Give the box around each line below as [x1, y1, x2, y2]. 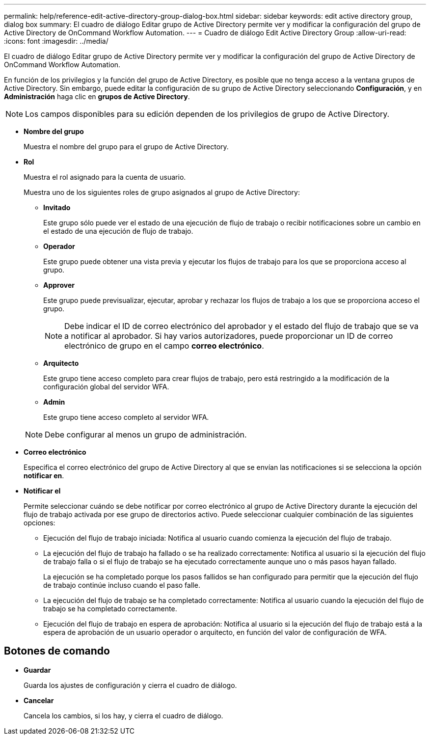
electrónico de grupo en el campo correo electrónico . [64, 341, 264, 351]
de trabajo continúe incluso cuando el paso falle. [43, 581, 200, 589]
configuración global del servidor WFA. [43, 383, 169, 391]
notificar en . [24, 471, 64, 480]
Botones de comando [4, 645, 110, 657]
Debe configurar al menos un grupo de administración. [45, 430, 247, 439]
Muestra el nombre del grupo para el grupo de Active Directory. [24, 142, 229, 151]
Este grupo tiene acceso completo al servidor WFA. [43, 413, 209, 421]
